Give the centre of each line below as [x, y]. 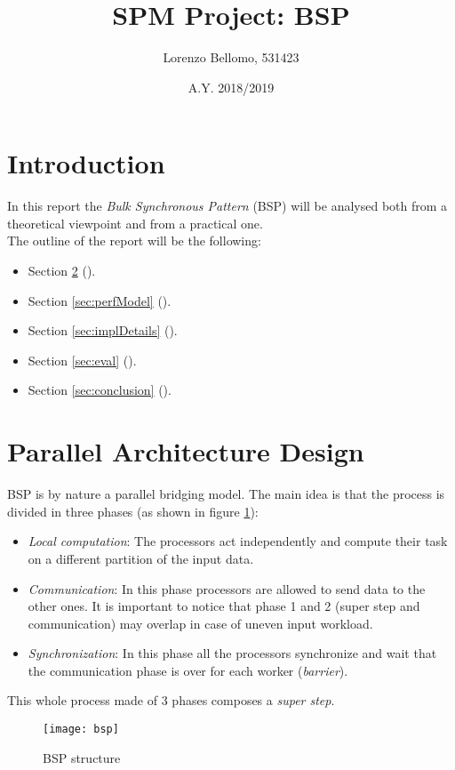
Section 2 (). [62, 271]
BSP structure [82, 757]
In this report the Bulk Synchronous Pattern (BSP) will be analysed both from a [227, 206]
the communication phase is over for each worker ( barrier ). [188, 670]
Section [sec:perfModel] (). [100, 300]
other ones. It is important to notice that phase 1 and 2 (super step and [224, 606]
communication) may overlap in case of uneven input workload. [200, 623]
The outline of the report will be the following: [134, 241]
